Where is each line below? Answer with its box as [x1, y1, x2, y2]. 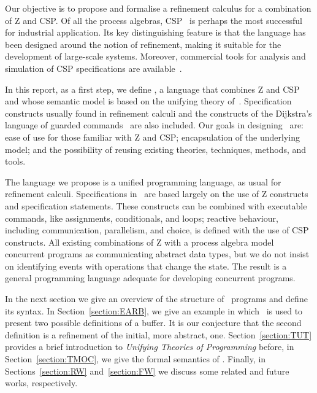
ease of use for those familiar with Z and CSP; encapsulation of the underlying [5, 130, 300, 143]
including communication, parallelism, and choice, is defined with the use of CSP [5, 224, 309, 236]
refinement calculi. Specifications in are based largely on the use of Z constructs [5, 187, 308, 200]
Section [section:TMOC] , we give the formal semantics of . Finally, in [5, 352, 266, 365]
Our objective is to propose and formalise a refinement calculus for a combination [5, 2, 311, 14]
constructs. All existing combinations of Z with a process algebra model [5, 235, 274, 248]
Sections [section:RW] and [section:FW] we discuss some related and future [5, 364, 289, 377]
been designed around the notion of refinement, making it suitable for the [5, 37, 281, 50]
